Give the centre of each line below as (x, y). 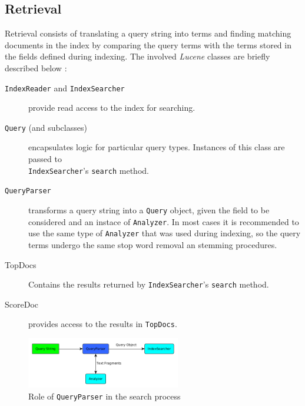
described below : (36, 67)
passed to (45, 159)
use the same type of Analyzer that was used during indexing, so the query (165, 233)
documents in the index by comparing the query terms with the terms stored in (148, 44)
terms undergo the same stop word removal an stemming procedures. (153, 244)
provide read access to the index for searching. (112, 108)
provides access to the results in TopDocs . (103, 324)
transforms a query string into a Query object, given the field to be (149, 209)
